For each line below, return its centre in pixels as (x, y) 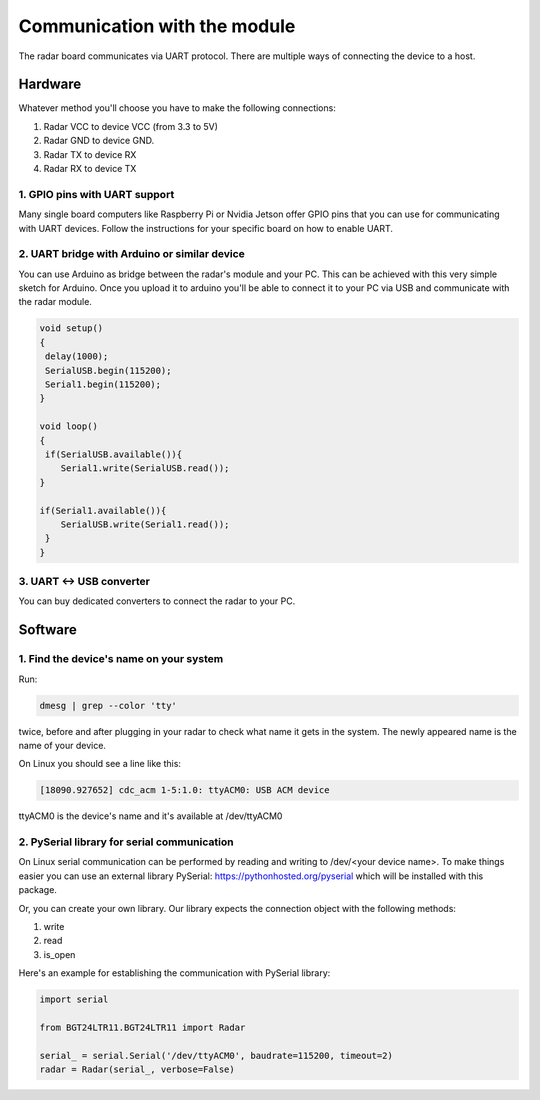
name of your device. (62, 745)
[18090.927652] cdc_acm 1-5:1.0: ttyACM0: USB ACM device (184, 790)
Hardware (50, 84)
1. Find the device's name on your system (121, 659)
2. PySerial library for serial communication (126, 842)
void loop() (69, 426)
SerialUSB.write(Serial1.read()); (145, 524)
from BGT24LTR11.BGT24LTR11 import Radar (142, 1027)
